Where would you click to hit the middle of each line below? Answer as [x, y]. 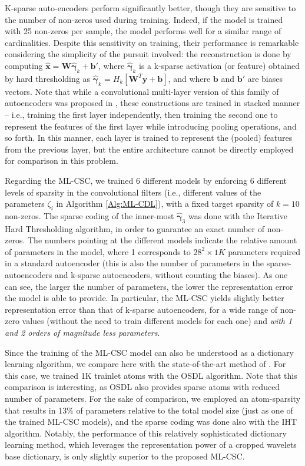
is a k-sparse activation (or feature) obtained [219, 65]
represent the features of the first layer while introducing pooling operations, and [151, 126]
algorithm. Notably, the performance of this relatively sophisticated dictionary [146, 433]
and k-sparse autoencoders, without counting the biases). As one [171, 275]
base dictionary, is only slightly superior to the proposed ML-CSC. [125, 456]
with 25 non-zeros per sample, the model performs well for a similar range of [143, 31]
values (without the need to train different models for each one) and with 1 [157, 321]
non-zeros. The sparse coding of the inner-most [89, 215]
